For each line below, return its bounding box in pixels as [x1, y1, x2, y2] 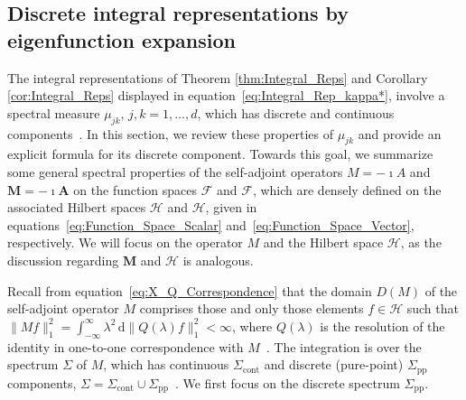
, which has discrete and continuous [197, 103, 395, 122]
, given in [205, 198, 257, 217]
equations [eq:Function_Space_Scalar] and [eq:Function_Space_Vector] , [7, 215, 415, 234]
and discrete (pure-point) [264, 355, 404, 374]
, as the [400, 233, 442, 252]
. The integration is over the [266, 337, 422, 356]
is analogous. [182, 250, 254, 269]
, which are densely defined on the [252, 180, 442, 199]
